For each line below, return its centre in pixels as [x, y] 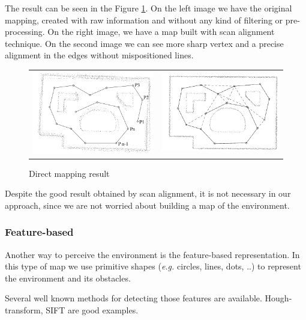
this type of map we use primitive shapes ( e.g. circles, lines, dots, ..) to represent [153, 266]
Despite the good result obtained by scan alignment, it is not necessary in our [148, 193]
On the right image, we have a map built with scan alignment [161, 32]
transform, [24, 310]
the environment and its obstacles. [68, 278]
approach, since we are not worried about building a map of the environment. [147, 205]
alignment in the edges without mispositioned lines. [99, 55]
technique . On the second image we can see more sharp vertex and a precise [144, 43]
